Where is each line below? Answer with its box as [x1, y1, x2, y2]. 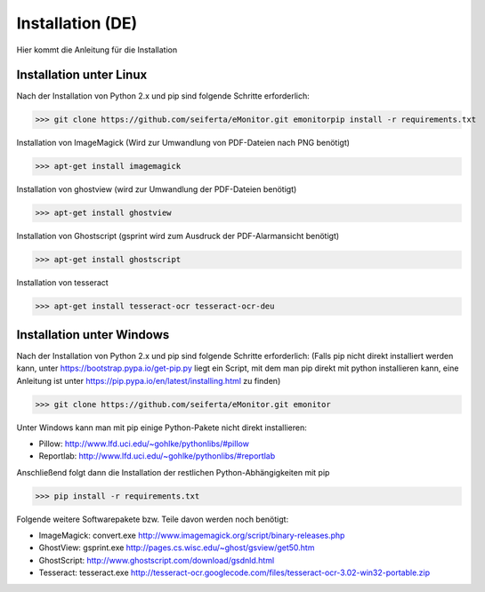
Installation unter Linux [16, 68, 148, 83]
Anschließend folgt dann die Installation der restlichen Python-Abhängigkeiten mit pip [16, 467, 330, 477]
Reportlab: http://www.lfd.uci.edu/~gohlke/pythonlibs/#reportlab [38, 451, 276, 461]
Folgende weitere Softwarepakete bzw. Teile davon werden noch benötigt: [16, 514, 289, 524]
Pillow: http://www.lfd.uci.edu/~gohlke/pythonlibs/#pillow [38, 438, 249, 449]
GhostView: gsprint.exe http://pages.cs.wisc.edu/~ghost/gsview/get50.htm [38, 542, 315, 553]
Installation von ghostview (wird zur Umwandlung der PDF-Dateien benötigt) [16, 184, 297, 195]
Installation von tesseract [16, 277, 109, 288]
